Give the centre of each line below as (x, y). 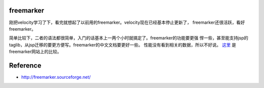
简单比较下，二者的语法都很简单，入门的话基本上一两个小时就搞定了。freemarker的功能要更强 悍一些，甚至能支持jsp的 (129, 38)
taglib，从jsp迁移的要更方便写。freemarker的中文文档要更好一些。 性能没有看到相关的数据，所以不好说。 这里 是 (123, 45)
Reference (25, 65)
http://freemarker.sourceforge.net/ (56, 77)
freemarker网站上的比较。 (35, 52)
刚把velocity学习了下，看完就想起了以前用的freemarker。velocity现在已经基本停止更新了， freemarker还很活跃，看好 (127, 22)
